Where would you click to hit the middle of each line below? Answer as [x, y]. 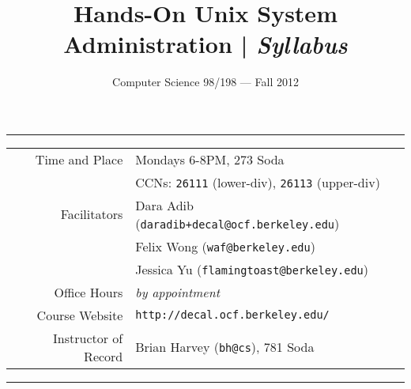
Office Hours [89, 292]
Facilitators [92, 214]
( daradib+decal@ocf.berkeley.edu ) [238, 223]
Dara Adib [164, 205]
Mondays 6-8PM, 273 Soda [210, 159]
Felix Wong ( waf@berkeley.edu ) [225, 246]
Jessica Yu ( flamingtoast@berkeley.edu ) [252, 269]
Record [104, 356]
